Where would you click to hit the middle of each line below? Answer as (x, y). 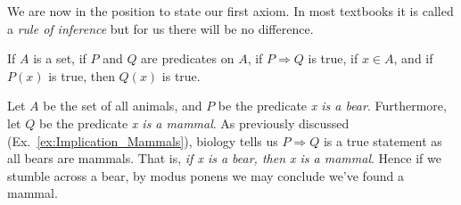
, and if (413, 58)
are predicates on (188, 58)
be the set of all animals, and (123, 106)
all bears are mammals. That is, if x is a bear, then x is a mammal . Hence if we (224, 158)
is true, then (82, 75)
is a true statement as (383, 140)
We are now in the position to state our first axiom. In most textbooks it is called (230, 11)
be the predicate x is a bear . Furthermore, (332, 106)
